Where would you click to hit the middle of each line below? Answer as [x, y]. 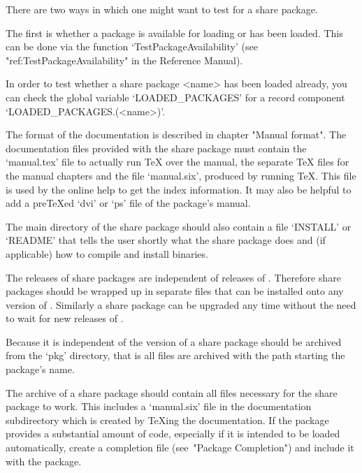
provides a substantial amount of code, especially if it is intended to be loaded [173, 434]
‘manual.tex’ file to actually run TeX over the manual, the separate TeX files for [178, 162]
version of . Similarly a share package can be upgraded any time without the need [181, 304]
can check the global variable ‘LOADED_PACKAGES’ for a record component [175, 97]
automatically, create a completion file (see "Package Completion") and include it [180, 447]
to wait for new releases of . [65, 318]
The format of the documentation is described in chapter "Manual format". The [176, 134]
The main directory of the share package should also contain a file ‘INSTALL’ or [179, 226]
